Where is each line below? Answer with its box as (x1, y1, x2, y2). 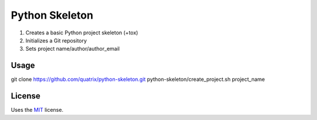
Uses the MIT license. (11, 107, 64, 114)
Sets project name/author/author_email (25, 45, 120, 52)
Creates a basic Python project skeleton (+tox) (25, 29, 139, 36)
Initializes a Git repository (25, 37, 87, 44)
